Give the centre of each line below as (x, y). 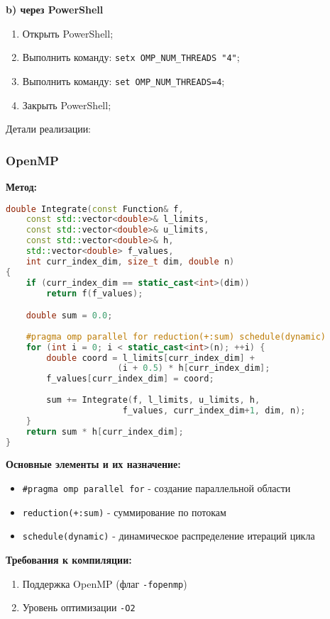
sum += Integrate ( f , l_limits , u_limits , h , (153, 400)
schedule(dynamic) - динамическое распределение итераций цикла (169, 536)
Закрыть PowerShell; (67, 105)
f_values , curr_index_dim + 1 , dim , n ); (214, 410)
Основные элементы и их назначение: (93, 464)
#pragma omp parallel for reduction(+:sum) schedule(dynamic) (176, 336)
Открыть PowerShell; (68, 33)
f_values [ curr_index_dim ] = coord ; (130, 379)
